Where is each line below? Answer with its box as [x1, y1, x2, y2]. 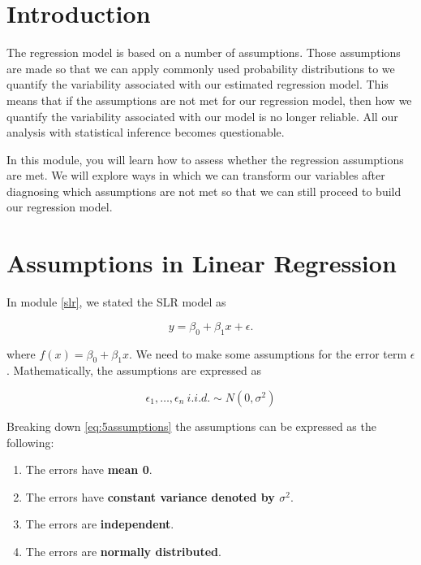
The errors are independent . [25, 515, 174, 532]
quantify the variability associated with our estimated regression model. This [6, 76, 389, 93]
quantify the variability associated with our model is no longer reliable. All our [6, 107, 398, 124]
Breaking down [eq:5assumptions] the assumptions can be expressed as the [6, 417, 376, 434]
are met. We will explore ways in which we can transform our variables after [6, 167, 385, 184]
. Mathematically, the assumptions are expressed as [6, 362, 261, 379]
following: [6, 433, 54, 450]
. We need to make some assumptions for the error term [128, 345, 407, 362]
